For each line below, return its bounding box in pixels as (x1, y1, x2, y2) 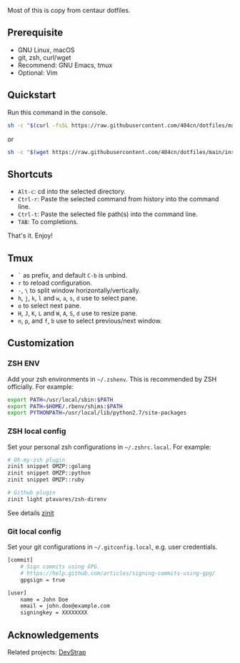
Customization (7, 337, 75, 349)
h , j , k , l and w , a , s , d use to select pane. (17, 294, 138, 302)
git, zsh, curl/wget (17, 53, 71, 61)
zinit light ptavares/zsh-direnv (7, 495, 107, 502)
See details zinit (7, 508, 54, 517)
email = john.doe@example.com (20, 602, 111, 609)
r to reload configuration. (17, 278, 93, 287)
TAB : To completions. (17, 218, 79, 226)
